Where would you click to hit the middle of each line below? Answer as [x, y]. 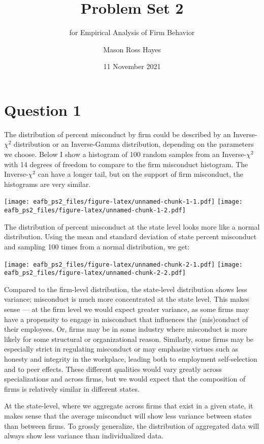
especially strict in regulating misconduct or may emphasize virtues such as [121, 349]
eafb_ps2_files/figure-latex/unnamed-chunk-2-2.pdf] [95, 273]
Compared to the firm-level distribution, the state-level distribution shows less [126, 289]
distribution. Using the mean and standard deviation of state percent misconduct [130, 236]
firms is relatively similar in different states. [72, 388]
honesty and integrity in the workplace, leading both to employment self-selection [131, 358]
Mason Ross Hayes [132, 49]
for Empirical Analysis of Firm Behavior [132, 32]
